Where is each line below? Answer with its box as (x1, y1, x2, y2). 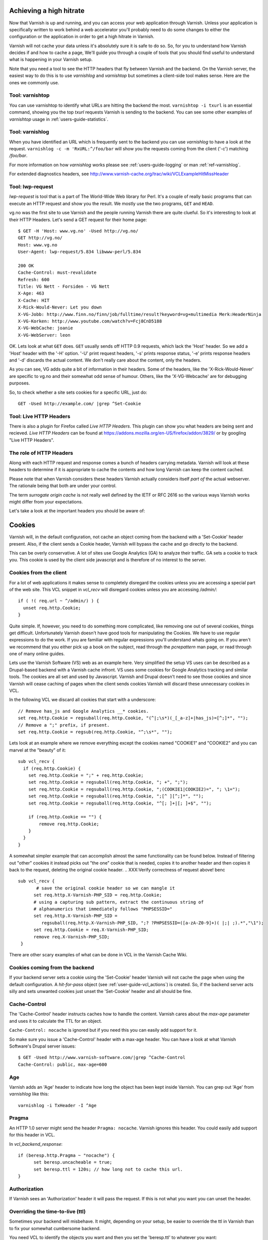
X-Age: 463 (18, 291, 45, 296)
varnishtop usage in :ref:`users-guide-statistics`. (9, 116, 109, 122)
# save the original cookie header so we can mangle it (36, 885, 175, 891)
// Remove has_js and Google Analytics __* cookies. (18, 708, 149, 714)
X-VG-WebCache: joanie (18, 325, 73, 331)
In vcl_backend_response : (9, 1141, 63, 1147)
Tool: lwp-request (9, 184, 54, 190)
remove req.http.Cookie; (39, 821, 99, 827)
